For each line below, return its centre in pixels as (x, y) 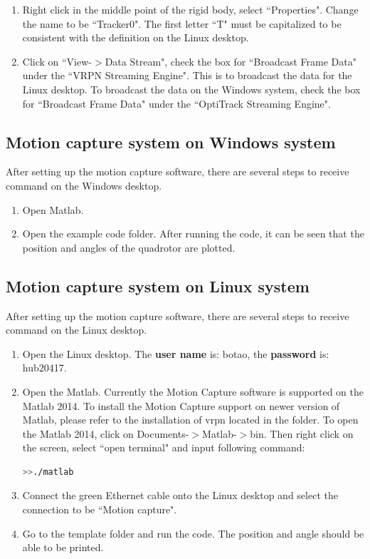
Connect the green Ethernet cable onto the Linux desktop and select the (180, 495)
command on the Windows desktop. (84, 185)
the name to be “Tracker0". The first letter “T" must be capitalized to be (182, 23)
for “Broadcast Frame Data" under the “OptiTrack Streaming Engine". (176, 103)
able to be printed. (63, 547)
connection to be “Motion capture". (100, 509)
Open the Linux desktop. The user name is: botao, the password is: (176, 353)
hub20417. (44, 368)
